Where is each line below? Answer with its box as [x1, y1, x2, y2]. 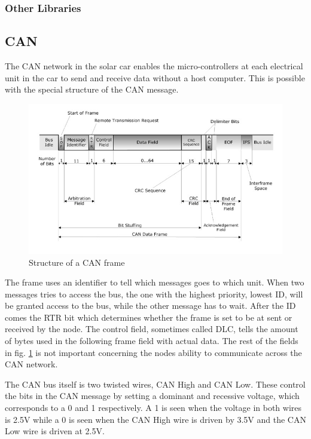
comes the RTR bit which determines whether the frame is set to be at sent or [5, 311, 292, 323]
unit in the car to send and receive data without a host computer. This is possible [5, 71, 305, 84]
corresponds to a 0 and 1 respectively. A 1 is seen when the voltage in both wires [5, 401, 302, 414]
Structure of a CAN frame [29, 256, 125, 268]
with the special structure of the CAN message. [5, 83, 179, 96]
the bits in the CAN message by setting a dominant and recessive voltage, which [5, 389, 300, 402]
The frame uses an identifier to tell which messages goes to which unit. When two [5, 276, 304, 288]
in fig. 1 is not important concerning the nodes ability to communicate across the [5, 346, 302, 358]
